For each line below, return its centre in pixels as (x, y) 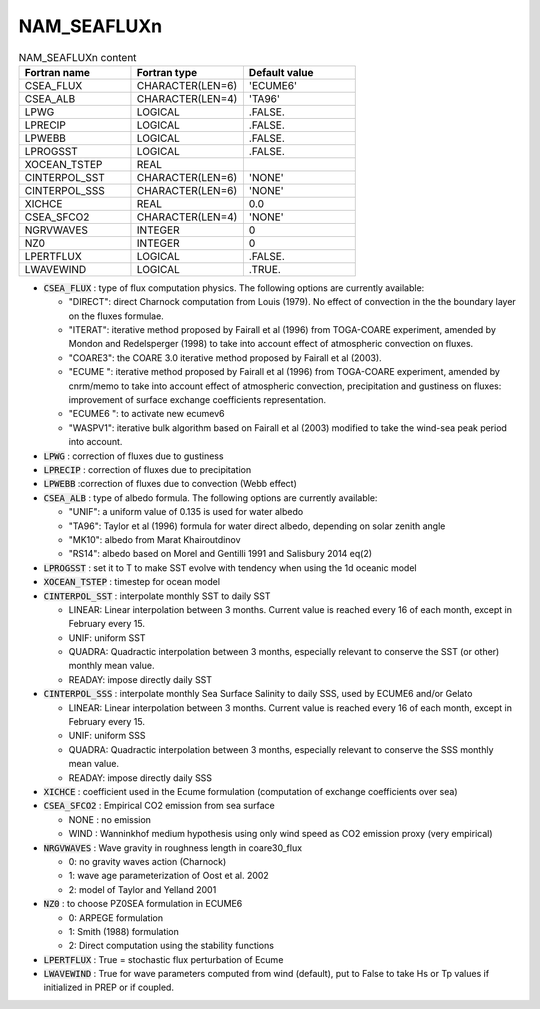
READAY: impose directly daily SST (140, 679)
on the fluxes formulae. (116, 316)
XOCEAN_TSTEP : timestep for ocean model (131, 582)
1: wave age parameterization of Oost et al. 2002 (168, 876)
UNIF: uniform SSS (107, 736)
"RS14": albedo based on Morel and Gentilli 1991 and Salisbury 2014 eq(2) (220, 554)
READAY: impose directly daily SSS (140, 777)
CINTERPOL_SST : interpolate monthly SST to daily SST (157, 596)
